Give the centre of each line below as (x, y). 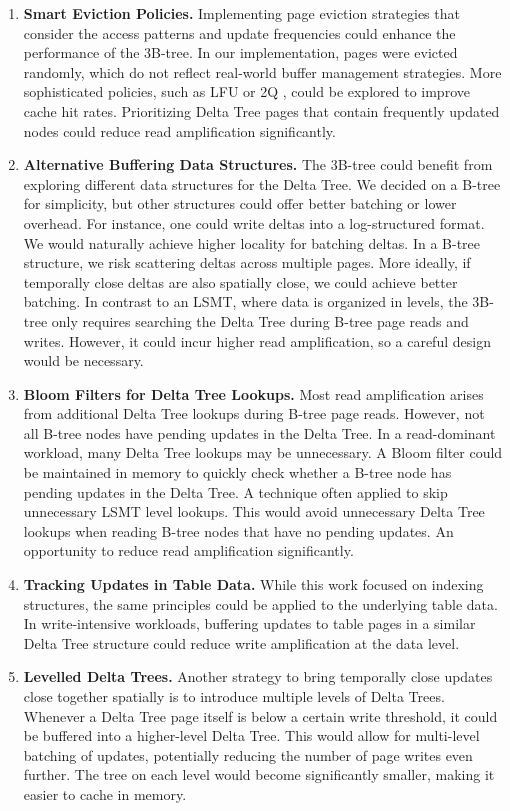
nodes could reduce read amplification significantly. (179, 130)
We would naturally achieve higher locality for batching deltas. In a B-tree (252, 242)
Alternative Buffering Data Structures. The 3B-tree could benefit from (258, 164)
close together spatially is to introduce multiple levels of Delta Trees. (234, 696)
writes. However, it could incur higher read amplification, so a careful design (257, 340)
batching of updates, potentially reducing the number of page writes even (248, 754)
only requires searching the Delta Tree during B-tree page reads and (260, 320)
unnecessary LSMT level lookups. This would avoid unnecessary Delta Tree (254, 511)
